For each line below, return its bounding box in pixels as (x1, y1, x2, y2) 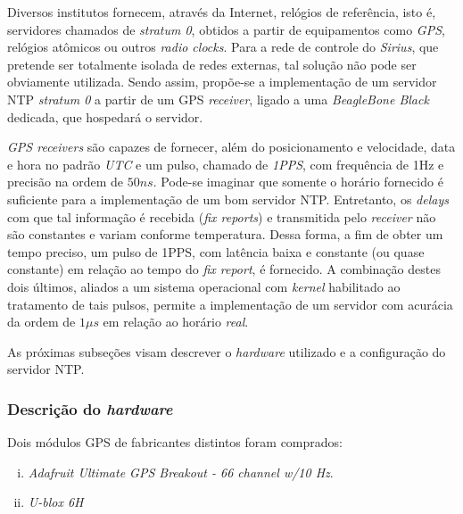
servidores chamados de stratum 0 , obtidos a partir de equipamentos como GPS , (7, 20, 445, 38)
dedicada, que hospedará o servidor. (7, 107, 203, 126)
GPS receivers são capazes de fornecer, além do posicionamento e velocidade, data (7, 137, 456, 156)
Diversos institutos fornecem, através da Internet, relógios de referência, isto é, (7, 3, 436, 21)
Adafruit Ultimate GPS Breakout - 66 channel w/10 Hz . (28, 462, 334, 481)
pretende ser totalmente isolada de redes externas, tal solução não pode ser (7, 54, 417, 73)
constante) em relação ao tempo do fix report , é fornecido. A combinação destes (7, 260, 441, 278)
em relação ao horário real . (103, 312, 249, 331)
